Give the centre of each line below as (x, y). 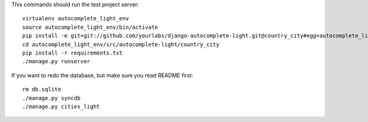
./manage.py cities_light (61, 106)
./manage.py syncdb (52, 98)
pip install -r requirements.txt (72, 53)
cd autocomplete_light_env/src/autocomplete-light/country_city (121, 44)
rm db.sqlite (42, 90)
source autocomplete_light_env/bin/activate (90, 27)
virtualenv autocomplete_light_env (76, 19)
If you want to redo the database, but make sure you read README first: (102, 75)
